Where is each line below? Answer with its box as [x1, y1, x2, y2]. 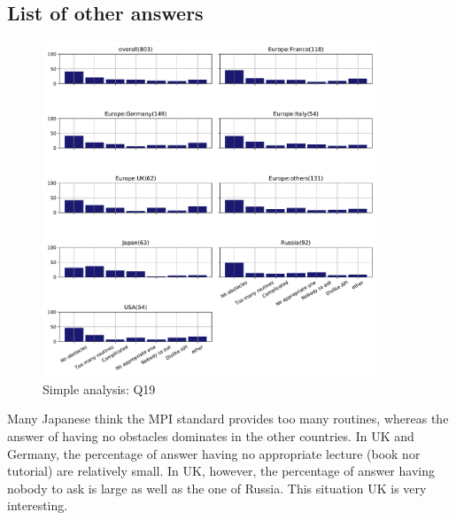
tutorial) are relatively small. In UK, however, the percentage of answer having [7, 462, 435, 480]
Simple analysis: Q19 [43, 379, 156, 398]
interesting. [7, 496, 68, 515]
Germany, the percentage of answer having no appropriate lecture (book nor [7, 444, 421, 462]
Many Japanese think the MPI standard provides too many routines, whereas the [7, 409, 449, 428]
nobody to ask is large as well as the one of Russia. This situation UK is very [7, 478, 427, 497]
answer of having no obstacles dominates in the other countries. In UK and [7, 426, 414, 445]
